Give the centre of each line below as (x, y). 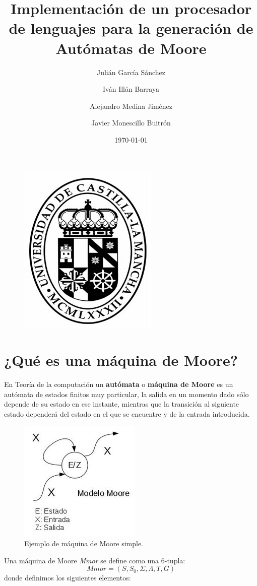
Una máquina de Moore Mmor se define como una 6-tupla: (95, 560)
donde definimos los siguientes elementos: (68, 578)
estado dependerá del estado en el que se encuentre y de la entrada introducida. (127, 413)
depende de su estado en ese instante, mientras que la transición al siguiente (122, 404)
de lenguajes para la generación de (131, 28)
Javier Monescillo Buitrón (131, 123)
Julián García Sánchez (131, 72)
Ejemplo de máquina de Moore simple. (84, 543)
